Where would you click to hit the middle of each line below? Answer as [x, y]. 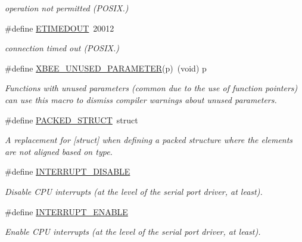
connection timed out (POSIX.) [62, 48]
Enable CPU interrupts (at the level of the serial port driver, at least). [133, 232]
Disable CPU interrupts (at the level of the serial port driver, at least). [134, 191]
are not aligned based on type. [59, 151]
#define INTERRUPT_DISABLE [68, 171]
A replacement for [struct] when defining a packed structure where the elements [149, 140]
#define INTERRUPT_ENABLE [66, 211]
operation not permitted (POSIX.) [67, 8]
